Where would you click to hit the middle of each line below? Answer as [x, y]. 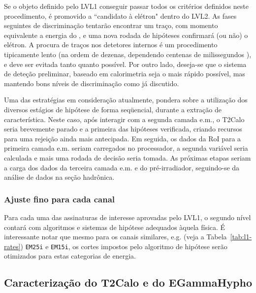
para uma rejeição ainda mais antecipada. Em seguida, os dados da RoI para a [123, 138]
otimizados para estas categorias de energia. [70, 256]
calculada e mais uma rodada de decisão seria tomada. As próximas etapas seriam [128, 157]
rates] [12, 246]
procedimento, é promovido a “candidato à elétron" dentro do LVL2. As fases [120, 16]
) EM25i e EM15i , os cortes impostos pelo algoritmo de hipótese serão [124, 246]
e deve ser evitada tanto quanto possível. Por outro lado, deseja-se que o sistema [125, 64]
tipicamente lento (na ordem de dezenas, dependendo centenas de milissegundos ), [128, 54]
